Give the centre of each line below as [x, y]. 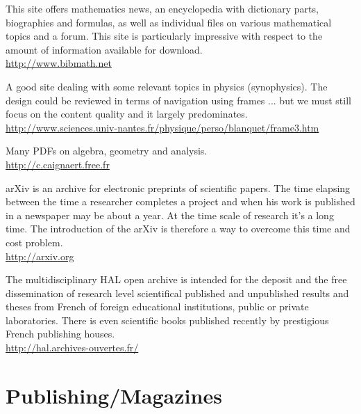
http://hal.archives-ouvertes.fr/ [72, 348]
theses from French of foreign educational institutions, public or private [157, 306]
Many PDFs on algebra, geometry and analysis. [107, 151]
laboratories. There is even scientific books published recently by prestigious [167, 320]
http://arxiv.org [40, 256]
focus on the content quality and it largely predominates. [127, 114]
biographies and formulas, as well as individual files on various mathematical [169, 22]
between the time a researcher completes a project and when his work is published [180, 201]
